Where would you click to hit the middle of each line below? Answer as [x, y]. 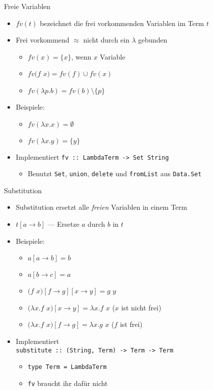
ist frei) [131, 324]
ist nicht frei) [141, 307]
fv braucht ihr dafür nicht [68, 383]
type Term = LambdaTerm [67, 367]
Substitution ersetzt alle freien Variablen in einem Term [101, 207]
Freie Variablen [27, 6]
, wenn [81, 56]
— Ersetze [63, 224]
